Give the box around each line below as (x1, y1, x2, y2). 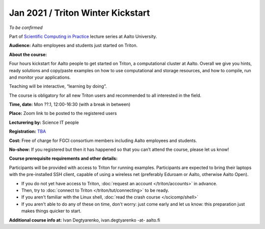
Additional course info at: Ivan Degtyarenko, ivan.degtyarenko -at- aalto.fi (9, 217, 160, 223)
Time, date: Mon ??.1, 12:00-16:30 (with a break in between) (9, 101, 131, 108)
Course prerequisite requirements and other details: (9, 155, 118, 162)
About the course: (9, 52, 47, 57)
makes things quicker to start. (21, 208, 82, 214)
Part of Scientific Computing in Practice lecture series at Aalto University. (9, 33, 157, 39)
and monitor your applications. (9, 74, 71, 80)
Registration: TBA (9, 128, 46, 135)
